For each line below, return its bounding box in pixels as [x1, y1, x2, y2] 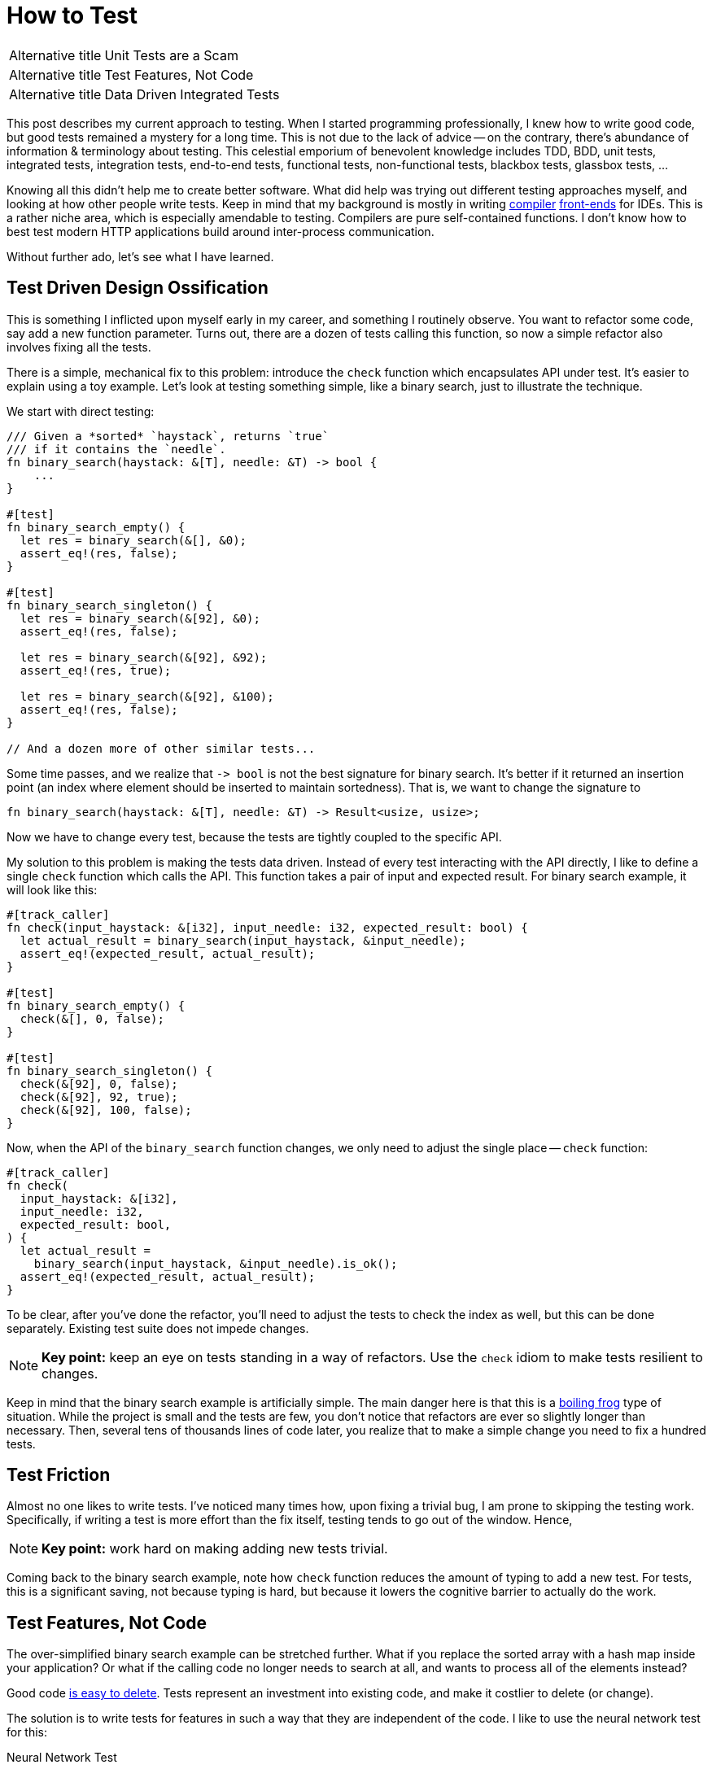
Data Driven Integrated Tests [104, 85, 280, 103]
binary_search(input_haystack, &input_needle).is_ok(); [33, 1256, 398, 1270]
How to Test [7, 2, 138, 29]
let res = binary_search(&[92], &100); [20, 689, 274, 703]
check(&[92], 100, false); [20, 1103, 192, 1116]
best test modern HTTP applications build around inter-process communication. [7, 224, 435, 238]
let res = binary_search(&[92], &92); [20, 650, 268, 664]
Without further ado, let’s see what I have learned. [7, 249, 274, 264]
